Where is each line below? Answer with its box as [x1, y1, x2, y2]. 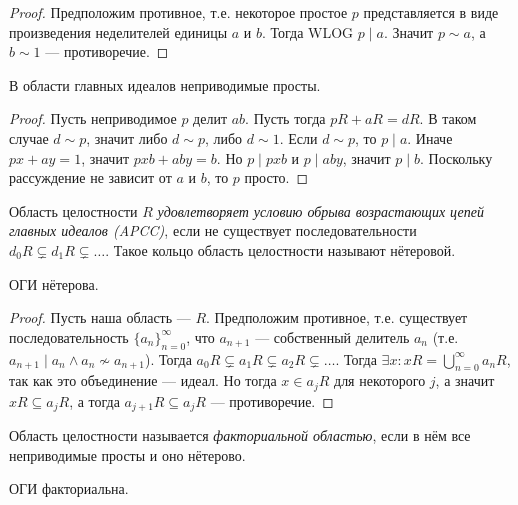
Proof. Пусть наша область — [9, 307, 191, 328]
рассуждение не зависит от [9, 167, 172, 188]
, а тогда [69, 390, 120, 411]
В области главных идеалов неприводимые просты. [9, 74, 321, 95]
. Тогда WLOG [261, 21, 354, 42]
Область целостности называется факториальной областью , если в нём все [9, 425, 471, 446]
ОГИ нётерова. [9, 273, 99, 294]
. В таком [419, 108, 477, 129]
